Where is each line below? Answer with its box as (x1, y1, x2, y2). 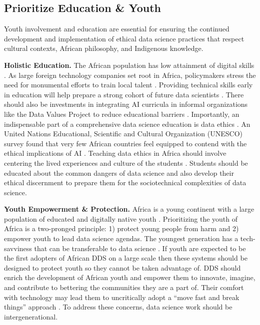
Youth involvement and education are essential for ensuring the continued (4, 23, 229, 34)
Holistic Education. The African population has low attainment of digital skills (4, 59, 254, 70)
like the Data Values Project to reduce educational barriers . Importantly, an (4, 108, 239, 119)
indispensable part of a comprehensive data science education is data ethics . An (4, 118, 250, 129)
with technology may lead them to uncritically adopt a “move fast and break (4, 292, 239, 302)
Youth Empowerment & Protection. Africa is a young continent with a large (4, 204, 254, 214)
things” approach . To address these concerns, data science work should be (4, 302, 232, 312)
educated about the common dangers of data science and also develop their (4, 167, 234, 178)
